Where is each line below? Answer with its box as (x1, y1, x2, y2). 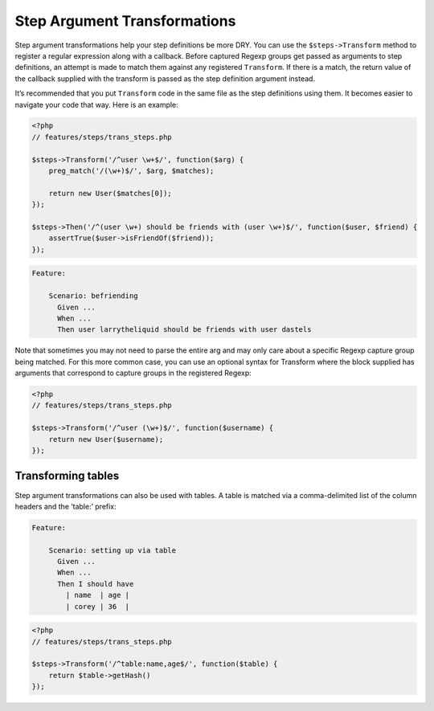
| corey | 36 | (65, 602, 130, 611)
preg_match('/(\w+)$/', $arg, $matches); (48, 166, 215, 176)
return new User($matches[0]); (48, 189, 172, 198)
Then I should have (57, 579, 134, 588)
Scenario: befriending (48, 292, 138, 300)
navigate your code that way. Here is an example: (14, 100, 178, 109)
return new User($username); (48, 435, 164, 443)
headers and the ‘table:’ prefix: (14, 501, 117, 511)
